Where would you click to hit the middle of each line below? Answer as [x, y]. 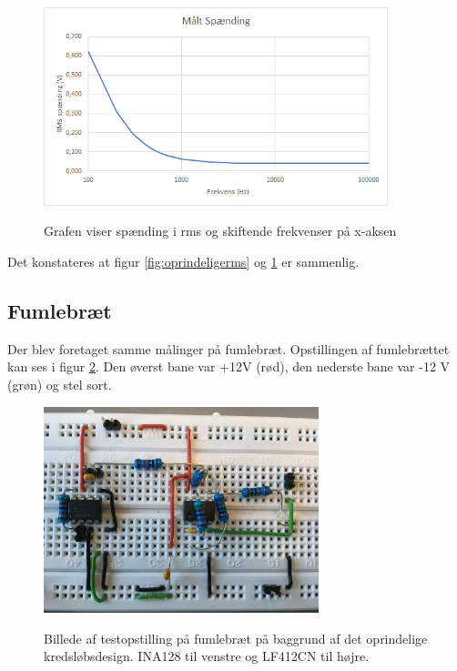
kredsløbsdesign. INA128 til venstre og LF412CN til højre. [207, 656]
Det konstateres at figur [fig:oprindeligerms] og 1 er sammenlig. [183, 261]
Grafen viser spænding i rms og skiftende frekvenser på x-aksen [220, 231]
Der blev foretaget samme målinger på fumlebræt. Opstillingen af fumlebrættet [228, 348]
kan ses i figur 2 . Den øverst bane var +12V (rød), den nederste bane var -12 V [229, 366]
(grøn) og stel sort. [60, 384]
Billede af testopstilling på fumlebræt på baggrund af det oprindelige [236, 638]
